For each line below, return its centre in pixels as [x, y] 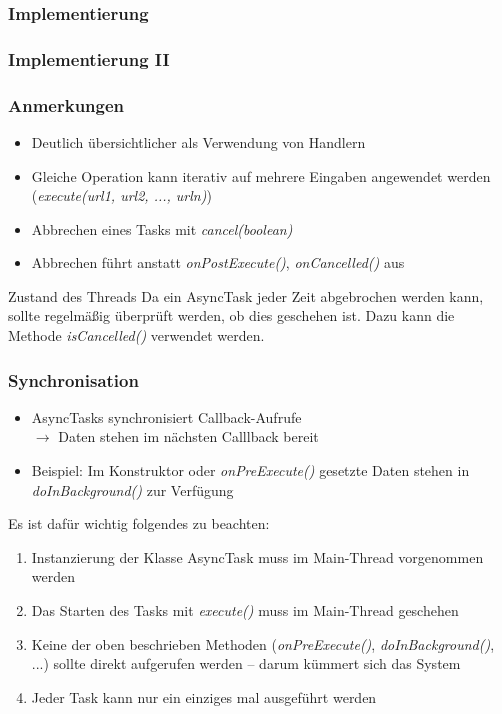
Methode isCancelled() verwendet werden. [136, 335]
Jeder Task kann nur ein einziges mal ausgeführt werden [204, 696]
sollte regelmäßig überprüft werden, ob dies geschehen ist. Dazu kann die [231, 315]
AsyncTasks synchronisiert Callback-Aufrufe [166, 416]
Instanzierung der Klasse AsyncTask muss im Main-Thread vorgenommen [257, 556]
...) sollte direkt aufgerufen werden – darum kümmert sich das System [246, 663]
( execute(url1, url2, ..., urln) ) [121, 195]
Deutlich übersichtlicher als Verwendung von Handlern [198, 141]
